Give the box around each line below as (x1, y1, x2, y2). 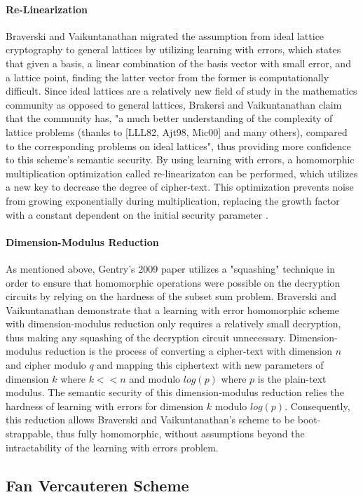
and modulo (129, 371, 181, 386)
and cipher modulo (6, 358, 86, 372)
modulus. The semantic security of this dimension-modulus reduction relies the (6, 385, 344, 400)
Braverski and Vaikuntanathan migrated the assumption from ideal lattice (6, 28, 324, 43)
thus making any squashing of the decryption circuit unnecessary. (6, 329, 286, 344)
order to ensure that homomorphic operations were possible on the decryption (6, 275, 341, 290)
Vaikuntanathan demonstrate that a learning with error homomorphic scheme (6, 302, 340, 317)
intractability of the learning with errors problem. (6, 440, 219, 454)
